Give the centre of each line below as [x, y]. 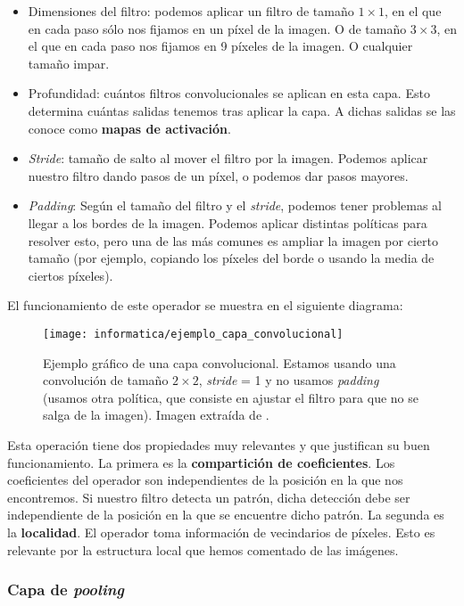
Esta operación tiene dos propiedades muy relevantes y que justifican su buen [219, 444]
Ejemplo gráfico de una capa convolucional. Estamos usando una [220, 362]
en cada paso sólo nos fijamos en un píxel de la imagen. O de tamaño [217, 28]
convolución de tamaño [106, 380]
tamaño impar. [69, 63]
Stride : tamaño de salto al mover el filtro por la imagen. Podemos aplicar [228, 158]
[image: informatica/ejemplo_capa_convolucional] [193, 334]
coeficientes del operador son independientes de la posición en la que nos [205, 480]
